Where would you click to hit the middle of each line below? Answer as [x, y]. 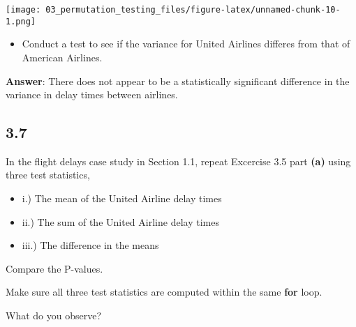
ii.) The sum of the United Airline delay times [120, 221]
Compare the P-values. [54, 268]
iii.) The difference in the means [90, 245]
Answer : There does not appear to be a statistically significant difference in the [178, 81]
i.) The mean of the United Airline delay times [122, 198]
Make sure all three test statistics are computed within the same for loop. [164, 292]
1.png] [21, 21]
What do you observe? [54, 315]
